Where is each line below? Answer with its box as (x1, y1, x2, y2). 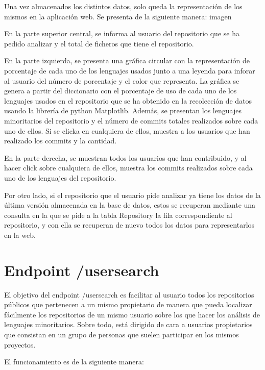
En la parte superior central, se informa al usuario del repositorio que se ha (4, 28, 239, 39)
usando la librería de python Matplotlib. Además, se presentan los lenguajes (4, 105, 242, 116)
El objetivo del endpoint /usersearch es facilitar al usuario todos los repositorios (4, 289, 254, 300)
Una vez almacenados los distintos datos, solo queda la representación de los (4, 1, 243, 11)
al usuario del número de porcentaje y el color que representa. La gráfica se (4, 75, 239, 86)
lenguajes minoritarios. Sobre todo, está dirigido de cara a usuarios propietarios (4, 319, 253, 330)
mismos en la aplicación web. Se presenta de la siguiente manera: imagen (4, 11, 232, 21)
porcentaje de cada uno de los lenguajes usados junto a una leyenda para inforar (4, 65, 255, 76)
